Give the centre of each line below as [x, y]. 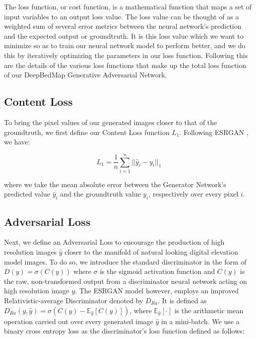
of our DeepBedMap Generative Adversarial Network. [86, 75]
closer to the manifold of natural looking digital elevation [151, 252]
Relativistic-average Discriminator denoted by [74, 301]
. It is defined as [182, 301]
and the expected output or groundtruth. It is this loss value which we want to [124, 35]
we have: [17, 142]
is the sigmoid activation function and [158, 271]
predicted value [27, 194]
